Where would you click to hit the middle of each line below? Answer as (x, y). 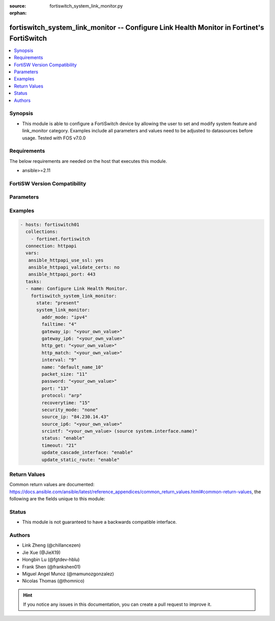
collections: (42, 232)
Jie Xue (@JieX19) (42, 552)
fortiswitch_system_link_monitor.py (86, 6)
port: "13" (55, 388)
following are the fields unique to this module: (57, 499)
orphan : (18, 13)
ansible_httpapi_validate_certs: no (74, 267)
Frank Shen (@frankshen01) (51, 567)
